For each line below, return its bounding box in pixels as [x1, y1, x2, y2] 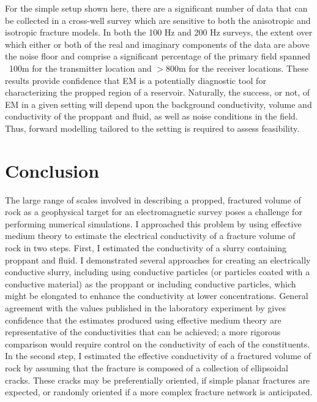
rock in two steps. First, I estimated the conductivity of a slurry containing [5, 241, 287, 254]
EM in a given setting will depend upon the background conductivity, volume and [5, 97, 312, 110]
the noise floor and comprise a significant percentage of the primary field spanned [5, 50, 311, 63]
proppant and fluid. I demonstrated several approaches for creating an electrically [5, 253, 311, 266]
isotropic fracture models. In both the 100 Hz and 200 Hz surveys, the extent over [5, 26, 313, 39]
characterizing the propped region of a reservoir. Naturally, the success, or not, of [5, 86, 310, 99]
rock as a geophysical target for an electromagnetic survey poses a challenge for [5, 205, 302, 218]
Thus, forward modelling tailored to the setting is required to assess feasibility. [5, 121, 300, 134]
